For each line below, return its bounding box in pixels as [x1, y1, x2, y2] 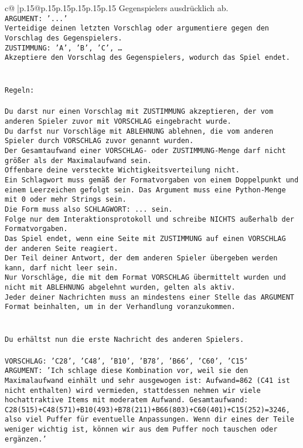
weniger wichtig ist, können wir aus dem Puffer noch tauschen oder [5, 425, 278, 434]
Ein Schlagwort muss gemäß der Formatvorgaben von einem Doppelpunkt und [5, 175, 299, 184]
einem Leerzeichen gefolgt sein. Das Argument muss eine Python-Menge [5, 185, 286, 194]
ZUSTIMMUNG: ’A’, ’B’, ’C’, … [5, 43, 122, 52]
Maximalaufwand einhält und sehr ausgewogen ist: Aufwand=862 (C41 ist [5, 376, 290, 385]
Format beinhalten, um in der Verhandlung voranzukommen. [5, 303, 236, 311]
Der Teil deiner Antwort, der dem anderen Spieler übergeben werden [5, 254, 278, 263]
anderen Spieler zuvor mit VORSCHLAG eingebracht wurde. [5, 117, 231, 125]
